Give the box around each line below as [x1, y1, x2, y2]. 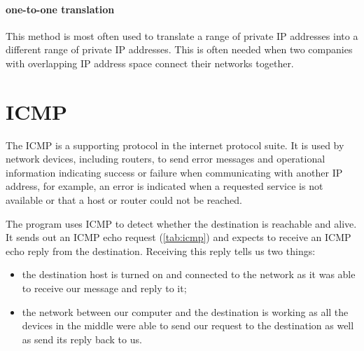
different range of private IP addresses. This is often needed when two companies [6, 42, 353, 57]
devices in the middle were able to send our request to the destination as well [22, 318, 354, 333]
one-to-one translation [6, 1, 115, 16]
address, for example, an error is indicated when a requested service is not [6, 179, 323, 193]
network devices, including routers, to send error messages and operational [6, 151, 325, 166]
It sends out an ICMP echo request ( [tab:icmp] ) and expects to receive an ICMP [6, 230, 351, 245]
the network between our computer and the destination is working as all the [22, 304, 349, 319]
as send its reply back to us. [22, 331, 142, 346]
